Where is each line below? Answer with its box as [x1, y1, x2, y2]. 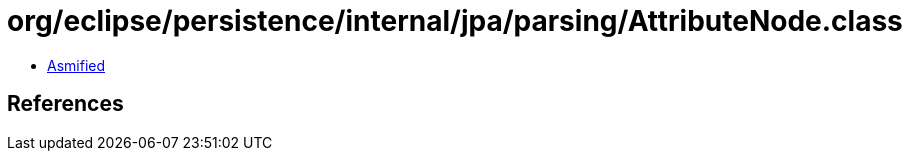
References [7, 91, 124, 117]
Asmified [47, 56, 106, 74]
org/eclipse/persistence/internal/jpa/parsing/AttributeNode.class [7, 4, 903, 38]
